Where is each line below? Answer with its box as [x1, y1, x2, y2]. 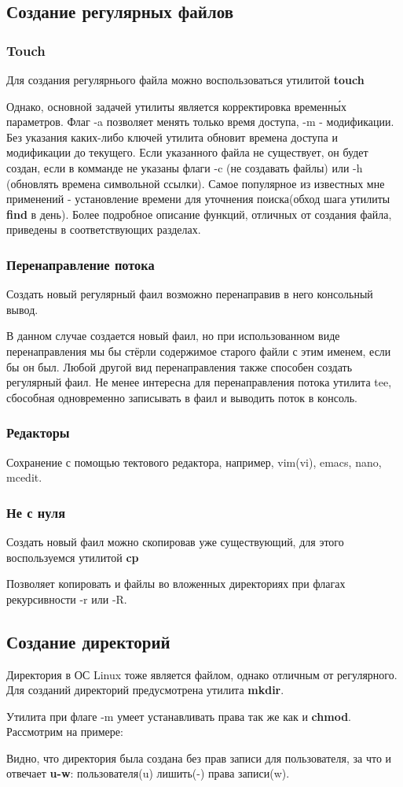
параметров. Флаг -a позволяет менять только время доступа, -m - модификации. [6, 113, 394, 130]
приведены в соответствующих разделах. [6, 221, 201, 238]
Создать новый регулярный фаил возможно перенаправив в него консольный [6, 286, 373, 302]
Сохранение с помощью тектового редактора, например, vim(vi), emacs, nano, [6, 453, 382, 470]
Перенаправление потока [6, 254, 155, 274]
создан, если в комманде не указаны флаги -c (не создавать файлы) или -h [6, 159, 363, 176]
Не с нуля [6, 502, 66, 522]
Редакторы [6, 423, 70, 442]
